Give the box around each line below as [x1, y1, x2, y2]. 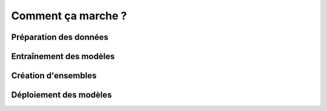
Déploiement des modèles [11, 90, 112, 100]
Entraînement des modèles [11, 51, 115, 62]
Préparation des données [11, 32, 109, 42]
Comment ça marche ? [11, 9, 127, 22]
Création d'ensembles [11, 71, 97, 81]
